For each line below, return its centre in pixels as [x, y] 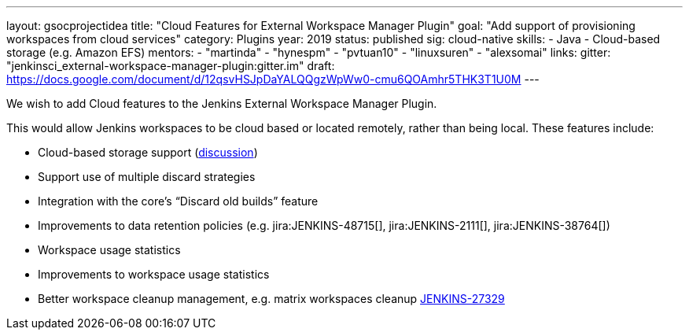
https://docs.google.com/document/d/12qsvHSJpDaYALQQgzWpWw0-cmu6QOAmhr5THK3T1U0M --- [273, 79]
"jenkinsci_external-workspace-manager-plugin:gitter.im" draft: [171, 66]
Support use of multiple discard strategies [147, 177]
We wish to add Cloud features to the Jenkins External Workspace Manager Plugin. [222, 103]
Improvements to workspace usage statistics [154, 274]
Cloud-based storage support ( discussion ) [148, 152]
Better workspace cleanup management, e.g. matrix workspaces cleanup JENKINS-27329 [271, 299]
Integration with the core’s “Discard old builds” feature [178, 201]
